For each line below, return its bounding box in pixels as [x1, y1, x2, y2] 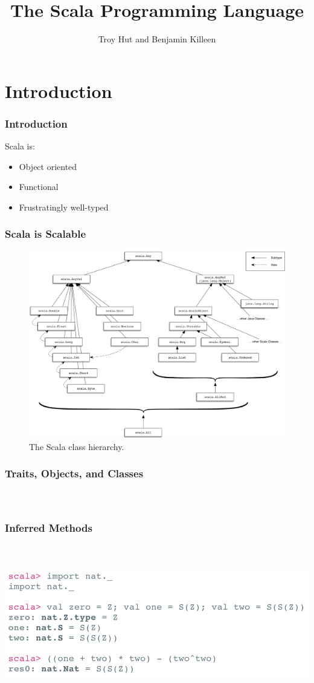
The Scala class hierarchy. [29, 440, 124, 453]
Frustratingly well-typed [19, 200, 109, 213]
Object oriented [19, 160, 77, 172]
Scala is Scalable [5, 226, 86, 241]
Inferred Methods [5, 520, 92, 535]
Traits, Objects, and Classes [5, 466, 144, 481]
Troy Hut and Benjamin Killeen [98, 33, 216, 45]
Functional [19, 180, 59, 193]
